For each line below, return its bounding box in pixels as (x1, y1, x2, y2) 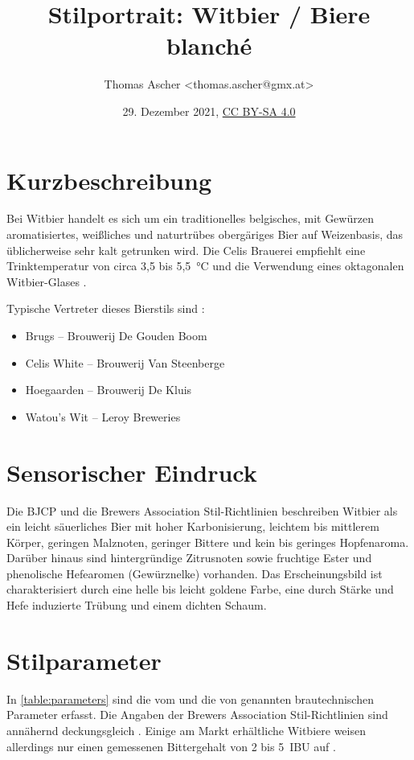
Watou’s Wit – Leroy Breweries (25, 408, 181, 425)
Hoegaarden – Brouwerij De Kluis (25, 381, 192, 398)
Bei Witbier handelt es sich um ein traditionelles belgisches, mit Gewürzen (6, 210, 374, 227)
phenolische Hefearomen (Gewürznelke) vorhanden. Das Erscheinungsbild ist (6, 565, 383, 581)
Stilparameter (6, 643, 162, 676)
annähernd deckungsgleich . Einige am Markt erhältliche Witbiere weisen (6, 721, 366, 738)
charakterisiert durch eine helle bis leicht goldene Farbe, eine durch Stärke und (6, 581, 394, 598)
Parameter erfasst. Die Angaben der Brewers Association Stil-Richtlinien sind (6, 706, 388, 723)
